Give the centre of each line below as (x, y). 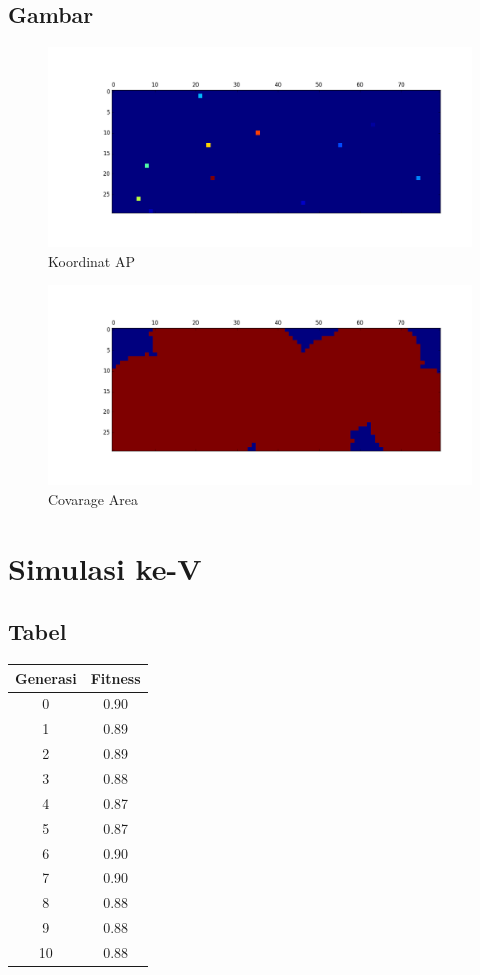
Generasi (46, 677)
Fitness (115, 677)
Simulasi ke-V (105, 567)
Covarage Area (93, 498)
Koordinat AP (91, 260)
